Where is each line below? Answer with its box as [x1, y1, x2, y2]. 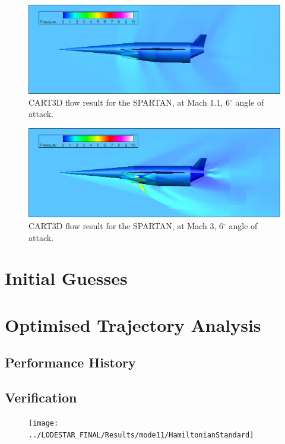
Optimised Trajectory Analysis [5, 312, 261, 337]
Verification [5, 388, 77, 407]
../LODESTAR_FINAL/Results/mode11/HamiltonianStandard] [28, 430, 254, 439]
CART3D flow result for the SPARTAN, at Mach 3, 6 [28, 219, 223, 231]
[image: [28, 418, 59, 427]
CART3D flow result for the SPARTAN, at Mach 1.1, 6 [28, 96, 230, 108]
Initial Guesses [5, 266, 128, 290]
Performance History [5, 353, 136, 372]
